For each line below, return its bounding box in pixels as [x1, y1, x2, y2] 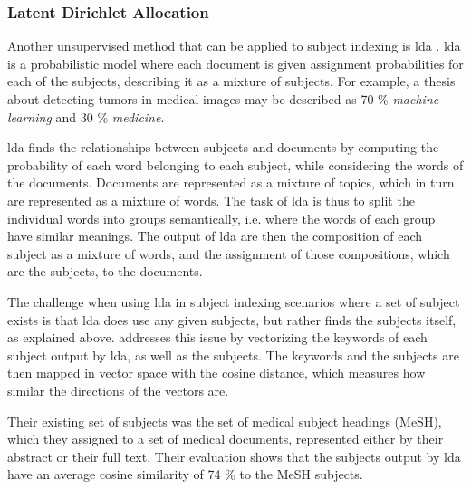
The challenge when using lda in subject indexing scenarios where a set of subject [7, 292, 460, 311]
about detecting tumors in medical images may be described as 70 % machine [7, 90, 439, 108]
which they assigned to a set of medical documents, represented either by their [7, 429, 444, 448]
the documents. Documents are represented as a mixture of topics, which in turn [7, 173, 455, 192]
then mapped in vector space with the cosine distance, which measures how [7, 363, 426, 382]
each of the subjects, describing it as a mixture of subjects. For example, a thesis [7, 72, 456, 91]
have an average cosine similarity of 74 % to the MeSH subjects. [7, 465, 363, 484]
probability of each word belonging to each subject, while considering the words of [7, 155, 464, 174]
